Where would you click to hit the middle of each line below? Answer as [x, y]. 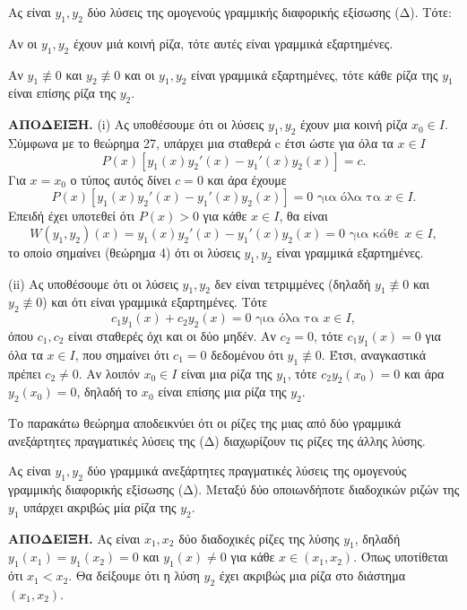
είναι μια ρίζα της [227, 373]
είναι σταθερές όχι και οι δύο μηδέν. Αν [172, 335]
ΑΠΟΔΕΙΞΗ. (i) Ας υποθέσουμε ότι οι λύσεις [136, 124]
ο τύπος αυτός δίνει [121, 179]
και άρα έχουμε [247, 179]
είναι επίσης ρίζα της [62, 93]
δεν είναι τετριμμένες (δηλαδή [293, 283]
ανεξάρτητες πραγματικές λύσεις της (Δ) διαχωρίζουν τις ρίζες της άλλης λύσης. [217, 440]
